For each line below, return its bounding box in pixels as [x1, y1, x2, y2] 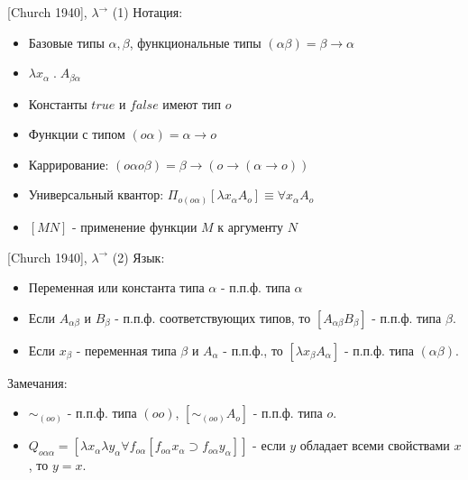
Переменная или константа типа [28, 278, 205, 297]
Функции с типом [28, 125, 125, 143]
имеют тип [162, 94, 222, 113]
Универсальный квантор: [28, 185, 164, 204]
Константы [28, 94, 87, 113]
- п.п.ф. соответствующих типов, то [115, 308, 311, 327]
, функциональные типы [129, 32, 262, 51]
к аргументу [217, 217, 284, 235]
